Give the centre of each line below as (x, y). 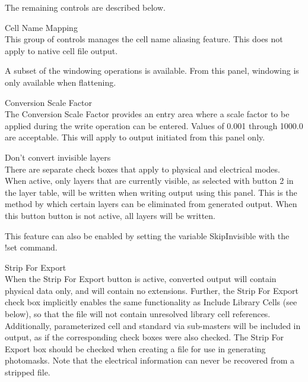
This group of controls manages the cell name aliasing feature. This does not (144, 39)
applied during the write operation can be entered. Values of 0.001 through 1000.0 (154, 125)
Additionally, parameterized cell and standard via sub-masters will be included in (153, 325)
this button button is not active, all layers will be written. (110, 215)
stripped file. (28, 372)
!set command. (31, 247)
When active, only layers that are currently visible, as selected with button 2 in (149, 181)
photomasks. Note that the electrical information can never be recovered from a (150, 360)
